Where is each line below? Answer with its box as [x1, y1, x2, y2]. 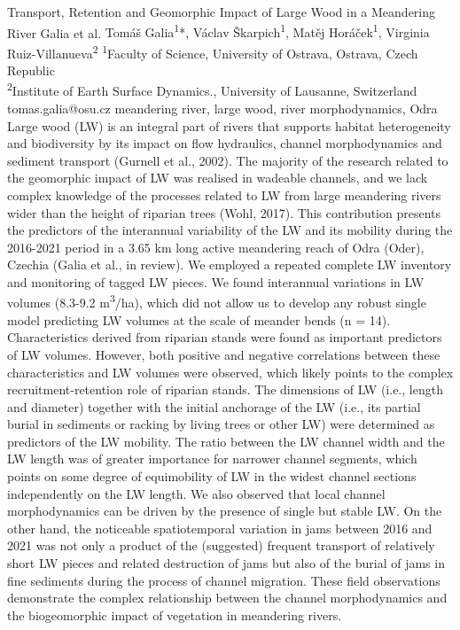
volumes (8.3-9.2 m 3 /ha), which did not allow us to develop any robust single [7, 291, 426, 312]
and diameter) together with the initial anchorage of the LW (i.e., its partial [7, 397, 421, 416]
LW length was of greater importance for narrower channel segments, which [7, 449, 417, 468]
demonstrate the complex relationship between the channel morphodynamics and [7, 588, 448, 607]
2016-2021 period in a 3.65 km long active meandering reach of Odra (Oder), [7, 237, 425, 256]
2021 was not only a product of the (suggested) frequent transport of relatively [7, 536, 435, 555]
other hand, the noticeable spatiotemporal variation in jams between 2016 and [7, 518, 433, 537]
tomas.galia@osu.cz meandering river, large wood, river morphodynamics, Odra [7, 98, 438, 117]
